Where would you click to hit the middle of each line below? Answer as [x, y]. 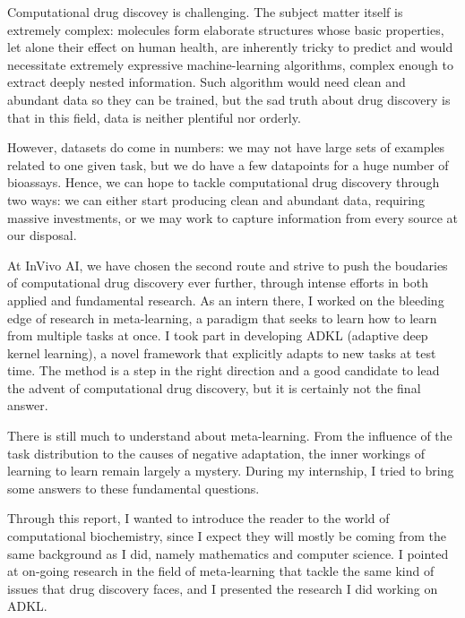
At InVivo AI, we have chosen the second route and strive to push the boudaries [228, 265]
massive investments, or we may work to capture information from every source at [233, 217]
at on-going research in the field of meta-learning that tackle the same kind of [221, 571]
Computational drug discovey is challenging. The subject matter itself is [205, 12]
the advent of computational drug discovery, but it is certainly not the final [214, 387]
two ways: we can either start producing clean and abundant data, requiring [216, 199]
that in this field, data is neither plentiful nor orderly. [154, 117]
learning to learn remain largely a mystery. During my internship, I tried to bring [231, 471]
